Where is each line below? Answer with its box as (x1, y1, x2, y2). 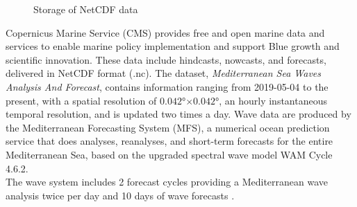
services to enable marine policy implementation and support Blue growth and (6, 39, 340, 53)
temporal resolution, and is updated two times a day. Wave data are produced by (6, 107, 351, 121)
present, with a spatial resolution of (6, 93, 157, 107)
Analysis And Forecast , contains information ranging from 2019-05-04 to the (6, 79, 329, 93)
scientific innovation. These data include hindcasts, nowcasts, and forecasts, (6, 52, 326, 66)
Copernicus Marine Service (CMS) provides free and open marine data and (6, 25, 325, 39)
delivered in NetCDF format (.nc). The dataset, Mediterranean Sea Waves (6, 66, 322, 80)
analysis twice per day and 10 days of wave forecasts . (6, 188, 235, 202)
